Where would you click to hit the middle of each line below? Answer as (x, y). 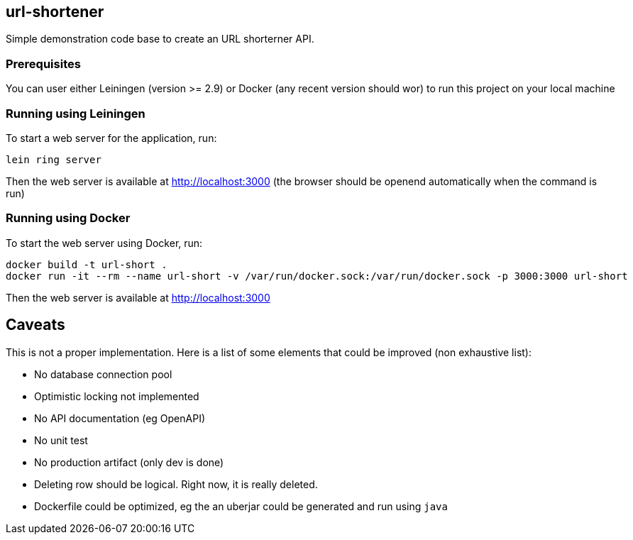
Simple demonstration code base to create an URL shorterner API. (160, 39)
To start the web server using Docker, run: (104, 243)
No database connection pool (103, 374)
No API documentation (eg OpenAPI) (120, 418)
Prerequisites (43, 64)
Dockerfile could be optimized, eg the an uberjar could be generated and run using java (241, 506)
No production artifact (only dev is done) (129, 462)
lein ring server (54, 159)
